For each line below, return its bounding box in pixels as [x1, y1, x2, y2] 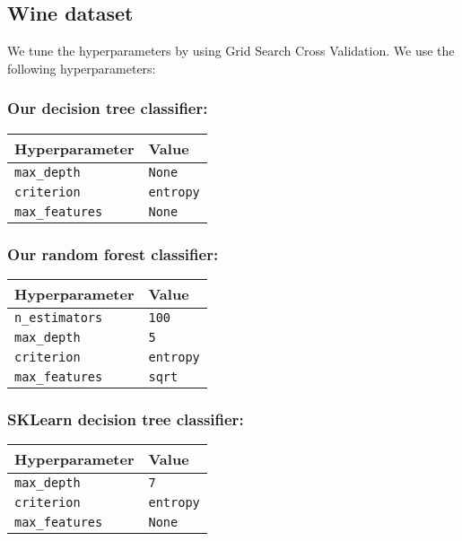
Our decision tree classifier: [7, 97, 208, 119]
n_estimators [14, 310, 103, 325]
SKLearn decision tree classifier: [7, 407, 244, 430]
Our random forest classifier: [7, 242, 219, 265]
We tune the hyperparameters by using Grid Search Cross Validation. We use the [7, 41, 455, 60]
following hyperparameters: [7, 58, 156, 77]
